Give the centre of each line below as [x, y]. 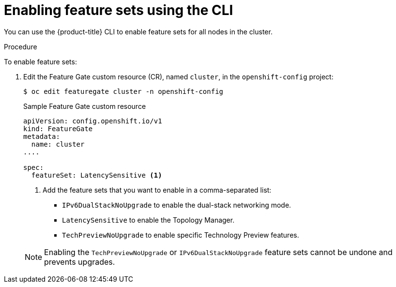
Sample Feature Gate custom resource [85, 106]
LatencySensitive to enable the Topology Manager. [148, 220]
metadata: [42, 136]
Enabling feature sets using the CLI [119, 10]
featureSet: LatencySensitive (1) [97, 175]
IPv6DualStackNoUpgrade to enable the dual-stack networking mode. [177, 205]
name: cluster [58, 144]
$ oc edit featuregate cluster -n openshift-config [123, 91]
